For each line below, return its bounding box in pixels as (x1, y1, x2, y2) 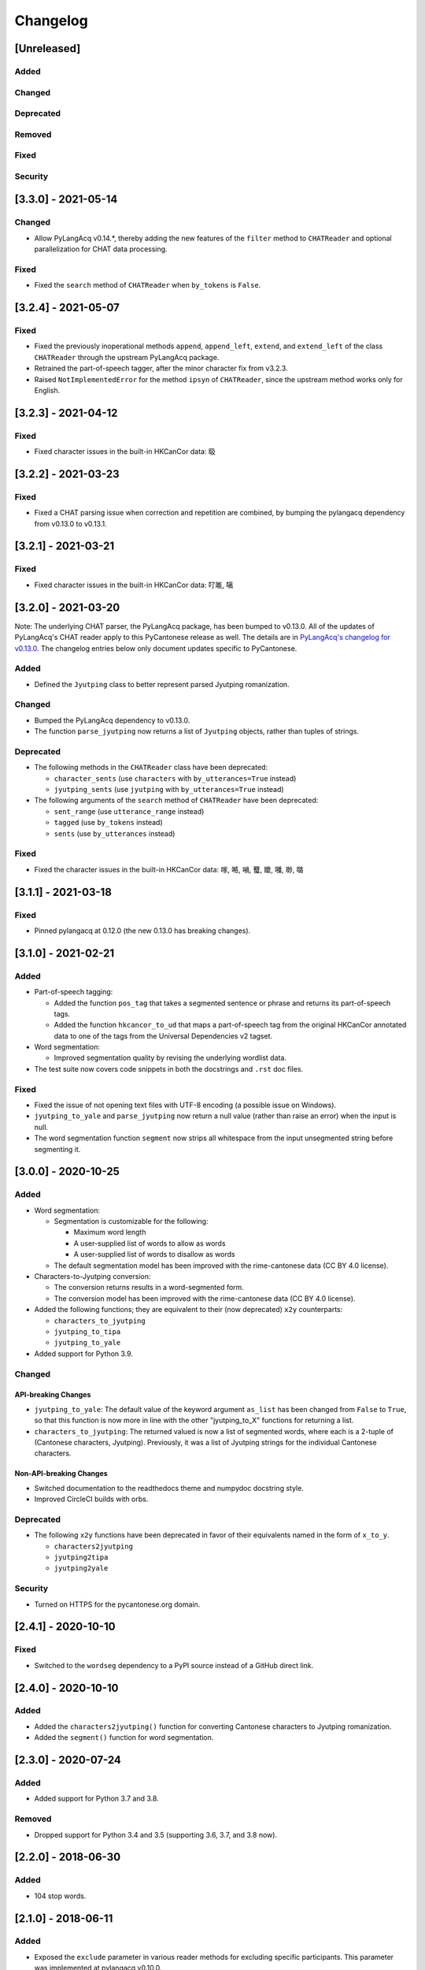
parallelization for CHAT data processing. (34, 244, 168, 254)
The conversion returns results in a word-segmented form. (54, 1283, 244, 1292)
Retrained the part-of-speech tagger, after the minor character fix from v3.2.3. (34, 363, 288, 374)
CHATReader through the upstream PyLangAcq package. (34, 352, 220, 362)
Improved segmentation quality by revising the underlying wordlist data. (54, 1053, 287, 1063)
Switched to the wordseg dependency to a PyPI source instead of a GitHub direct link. (34, 1660, 314, 1670)
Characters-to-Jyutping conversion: (34, 1272, 151, 1281)
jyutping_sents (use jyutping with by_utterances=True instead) (54, 785, 284, 794)
